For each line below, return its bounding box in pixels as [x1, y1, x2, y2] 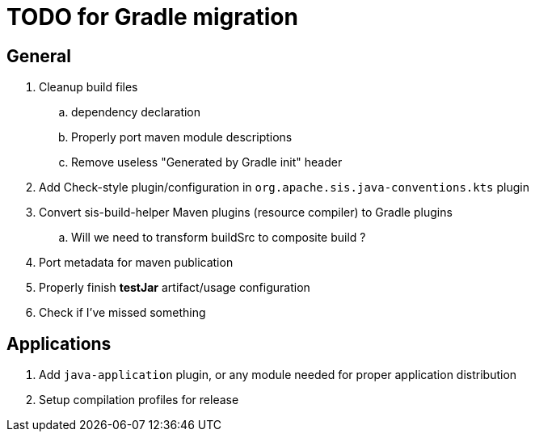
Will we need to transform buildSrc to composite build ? [71, 230, 366, 245]
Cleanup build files [39, 80, 138, 95]
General [6, 45, 72, 66]
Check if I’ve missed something [39, 305, 206, 320]
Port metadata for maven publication [39, 255, 234, 270]
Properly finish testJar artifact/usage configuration [39, 280, 310, 295]
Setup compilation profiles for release [39, 393, 239, 407]
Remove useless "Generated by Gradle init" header [71, 155, 343, 170]
